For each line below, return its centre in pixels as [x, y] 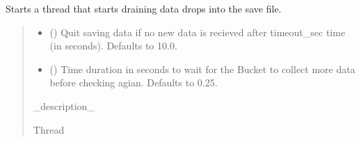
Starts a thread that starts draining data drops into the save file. [144, 8]
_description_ [64, 105]
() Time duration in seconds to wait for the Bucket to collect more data [202, 69]
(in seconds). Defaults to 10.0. [113, 46]
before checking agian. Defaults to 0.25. [134, 82]
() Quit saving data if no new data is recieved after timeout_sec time [198, 32]
